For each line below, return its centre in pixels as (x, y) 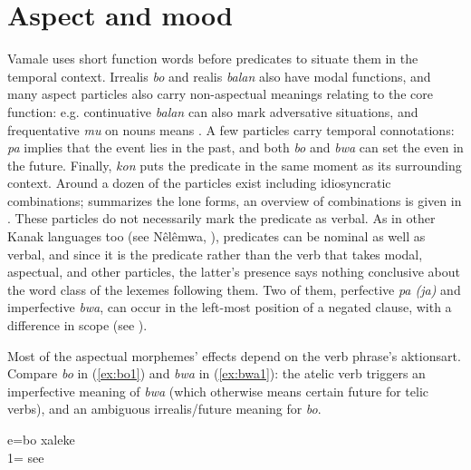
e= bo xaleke (41, 439)
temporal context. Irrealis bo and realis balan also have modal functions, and (219, 76)
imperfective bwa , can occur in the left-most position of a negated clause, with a (230, 307)
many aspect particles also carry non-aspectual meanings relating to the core (220, 94)
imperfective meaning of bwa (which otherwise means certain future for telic (218, 391)
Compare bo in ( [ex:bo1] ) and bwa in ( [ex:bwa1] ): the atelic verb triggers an (216, 373)
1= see (26, 457)
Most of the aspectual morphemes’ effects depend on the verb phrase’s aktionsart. (234, 355)
